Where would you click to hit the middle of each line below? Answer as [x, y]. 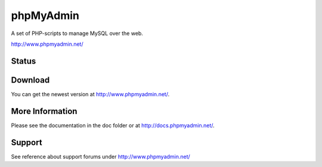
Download [30, 80]
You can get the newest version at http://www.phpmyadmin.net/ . [90, 94]
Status [24, 61]
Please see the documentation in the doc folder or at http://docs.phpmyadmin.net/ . [113, 125]
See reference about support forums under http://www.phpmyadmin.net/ [100, 156]
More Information [44, 111]
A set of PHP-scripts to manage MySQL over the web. [77, 33]
